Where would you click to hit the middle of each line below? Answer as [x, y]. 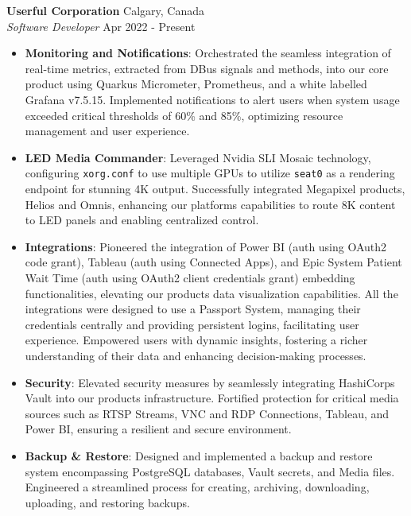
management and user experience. [107, 131]
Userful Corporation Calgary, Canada [106, 10]
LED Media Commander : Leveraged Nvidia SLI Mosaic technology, [198, 157]
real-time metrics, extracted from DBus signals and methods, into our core [207, 68]
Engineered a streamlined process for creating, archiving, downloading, [197, 487]
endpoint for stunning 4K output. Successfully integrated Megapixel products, [215, 188]
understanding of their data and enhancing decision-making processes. [196, 355]
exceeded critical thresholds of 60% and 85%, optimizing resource [184, 115]
